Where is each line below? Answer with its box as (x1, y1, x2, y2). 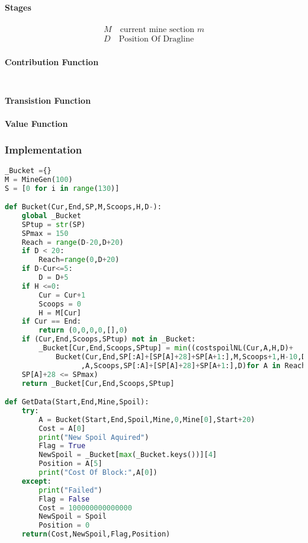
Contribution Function (5, 56, 99, 68)
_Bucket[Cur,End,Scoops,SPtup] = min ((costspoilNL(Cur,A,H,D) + (38, 344, 293, 353)
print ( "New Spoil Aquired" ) (38, 433, 149, 442)
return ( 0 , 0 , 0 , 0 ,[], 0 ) (38, 326, 128, 335)
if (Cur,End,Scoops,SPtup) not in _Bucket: (21, 335, 196, 344)
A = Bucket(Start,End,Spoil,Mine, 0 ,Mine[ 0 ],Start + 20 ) (38, 415, 255, 424)
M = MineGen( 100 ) (5, 175, 73, 184)
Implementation (5, 142, 82, 157)
